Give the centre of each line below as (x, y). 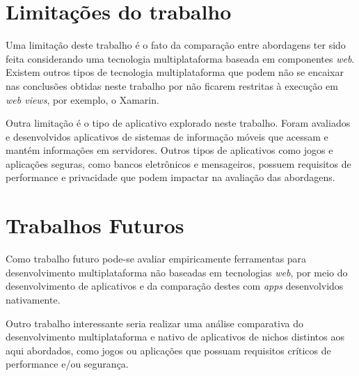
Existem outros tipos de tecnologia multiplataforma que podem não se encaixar (175, 72)
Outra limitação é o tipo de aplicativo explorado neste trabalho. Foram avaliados (178, 123)
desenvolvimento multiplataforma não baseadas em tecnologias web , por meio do (177, 272)
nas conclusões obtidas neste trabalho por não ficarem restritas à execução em (172, 85)
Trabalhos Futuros (95, 225)
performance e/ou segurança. (67, 364)
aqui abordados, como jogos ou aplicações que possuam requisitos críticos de (168, 350)
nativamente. (33, 299)
